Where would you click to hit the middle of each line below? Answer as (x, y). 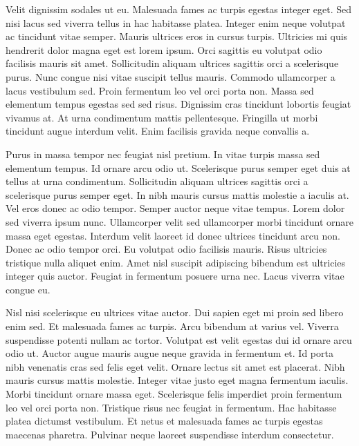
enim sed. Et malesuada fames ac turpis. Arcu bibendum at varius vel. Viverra (172, 326)
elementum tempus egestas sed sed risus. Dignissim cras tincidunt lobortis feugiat (178, 104)
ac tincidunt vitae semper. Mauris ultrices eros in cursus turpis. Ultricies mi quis (177, 36)
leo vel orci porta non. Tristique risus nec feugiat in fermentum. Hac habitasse (171, 407)
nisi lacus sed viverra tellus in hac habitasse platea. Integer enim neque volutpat (176, 22)
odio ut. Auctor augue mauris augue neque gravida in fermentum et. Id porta (169, 353)
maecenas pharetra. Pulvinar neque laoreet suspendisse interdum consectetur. (170, 434)
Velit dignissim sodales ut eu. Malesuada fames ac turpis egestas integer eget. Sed (179, 9)
